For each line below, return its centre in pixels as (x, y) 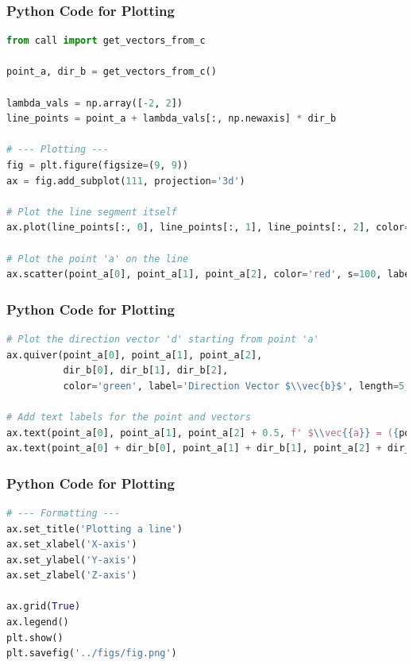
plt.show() (35, 638)
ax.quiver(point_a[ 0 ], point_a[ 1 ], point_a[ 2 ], (135, 355)
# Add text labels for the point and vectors (129, 417)
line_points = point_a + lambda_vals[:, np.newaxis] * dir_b (172, 119)
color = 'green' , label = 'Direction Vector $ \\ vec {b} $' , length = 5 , (237, 386)
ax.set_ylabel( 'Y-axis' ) (72, 560)
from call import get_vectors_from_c (106, 41)
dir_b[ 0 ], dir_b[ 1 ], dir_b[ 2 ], (146, 371)
